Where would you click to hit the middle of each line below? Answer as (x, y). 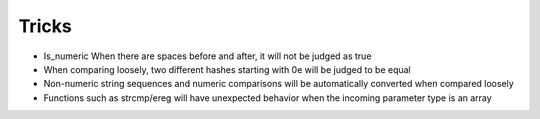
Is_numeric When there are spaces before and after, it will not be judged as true (207, 56)
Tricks (45, 26)
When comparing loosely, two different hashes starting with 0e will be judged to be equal (227, 69)
